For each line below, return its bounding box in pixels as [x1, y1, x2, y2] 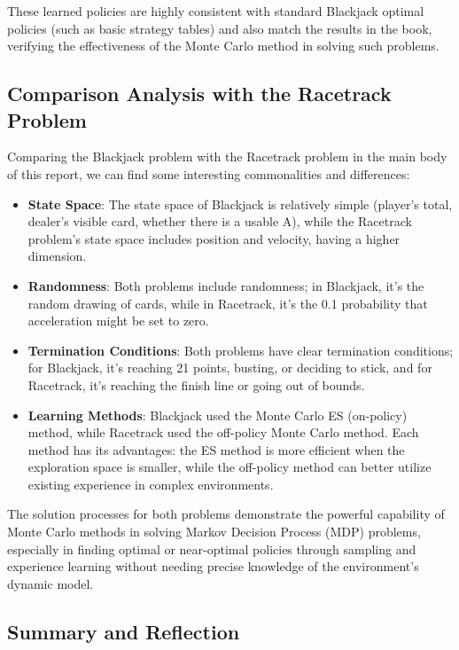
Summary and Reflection [7, 617, 240, 645]
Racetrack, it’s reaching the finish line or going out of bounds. [27, 375, 365, 394]
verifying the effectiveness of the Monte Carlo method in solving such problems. [7, 36, 440, 55]
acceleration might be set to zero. [27, 311, 209, 330]
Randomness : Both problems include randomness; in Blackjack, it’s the [27, 276, 424, 294]
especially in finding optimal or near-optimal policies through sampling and [7, 539, 416, 558]
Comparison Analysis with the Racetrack [7, 80, 392, 107]
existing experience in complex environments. [27, 474, 274, 493]
